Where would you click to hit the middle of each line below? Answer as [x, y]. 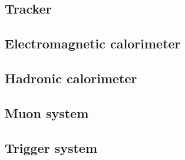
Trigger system [51, 147]
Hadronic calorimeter [71, 78]
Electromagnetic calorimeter [93, 43]
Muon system [47, 112]
